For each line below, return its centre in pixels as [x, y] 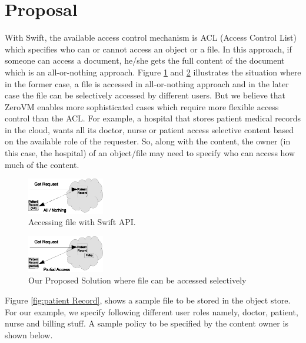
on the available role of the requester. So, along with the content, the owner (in [148, 141]
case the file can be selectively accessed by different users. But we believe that [145, 95]
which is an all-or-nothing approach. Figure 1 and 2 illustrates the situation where [153, 72]
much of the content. [42, 164]
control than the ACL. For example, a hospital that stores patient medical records [153, 118]
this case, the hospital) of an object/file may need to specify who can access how [150, 153]
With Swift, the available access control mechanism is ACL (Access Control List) [151, 37]
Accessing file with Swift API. [82, 222]
